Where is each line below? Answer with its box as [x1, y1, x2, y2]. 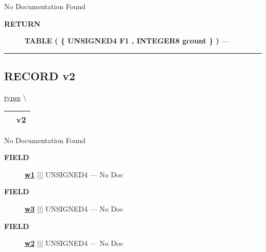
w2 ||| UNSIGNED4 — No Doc [25, 238, 124, 248]
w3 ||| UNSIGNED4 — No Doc [25, 203, 124, 214]
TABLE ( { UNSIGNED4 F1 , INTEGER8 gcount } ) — [25, 35, 229, 46]
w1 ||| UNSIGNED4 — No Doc [25, 169, 124, 179]
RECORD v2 [4, 68, 76, 84]
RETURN [4, 18, 40, 29]
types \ [4, 91, 27, 102]
